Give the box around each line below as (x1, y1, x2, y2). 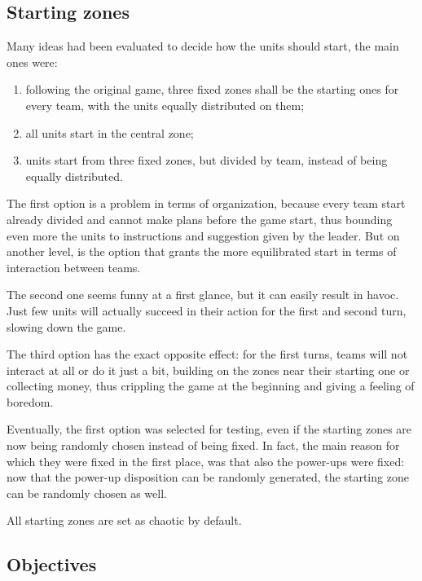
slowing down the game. (7, 318, 126, 335)
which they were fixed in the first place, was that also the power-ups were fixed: (7, 452, 405, 469)
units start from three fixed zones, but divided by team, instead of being (25, 152, 388, 169)
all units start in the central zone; (25, 124, 194, 141)
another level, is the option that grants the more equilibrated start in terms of (7, 243, 397, 260)
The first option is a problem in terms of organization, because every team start (7, 195, 406, 212)
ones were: (7, 53, 58, 70)
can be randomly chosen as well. (7, 484, 167, 501)
